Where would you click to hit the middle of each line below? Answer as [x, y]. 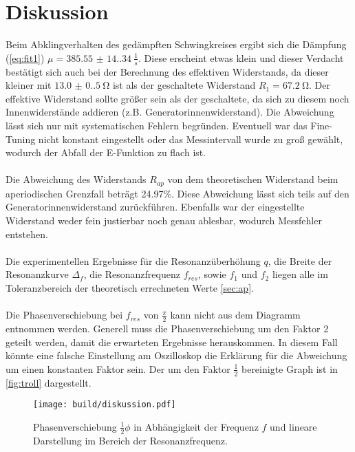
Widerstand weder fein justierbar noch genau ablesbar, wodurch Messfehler [164, 220]
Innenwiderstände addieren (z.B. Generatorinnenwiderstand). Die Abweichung [170, 112]
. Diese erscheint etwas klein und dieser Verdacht [241, 57]
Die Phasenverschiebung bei [64, 315]
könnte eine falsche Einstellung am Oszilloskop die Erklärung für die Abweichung [176, 355]
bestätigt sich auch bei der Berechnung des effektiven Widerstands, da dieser [167, 71]
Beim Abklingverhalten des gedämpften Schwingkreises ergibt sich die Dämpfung [176, 44]
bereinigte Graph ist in [289, 368]
